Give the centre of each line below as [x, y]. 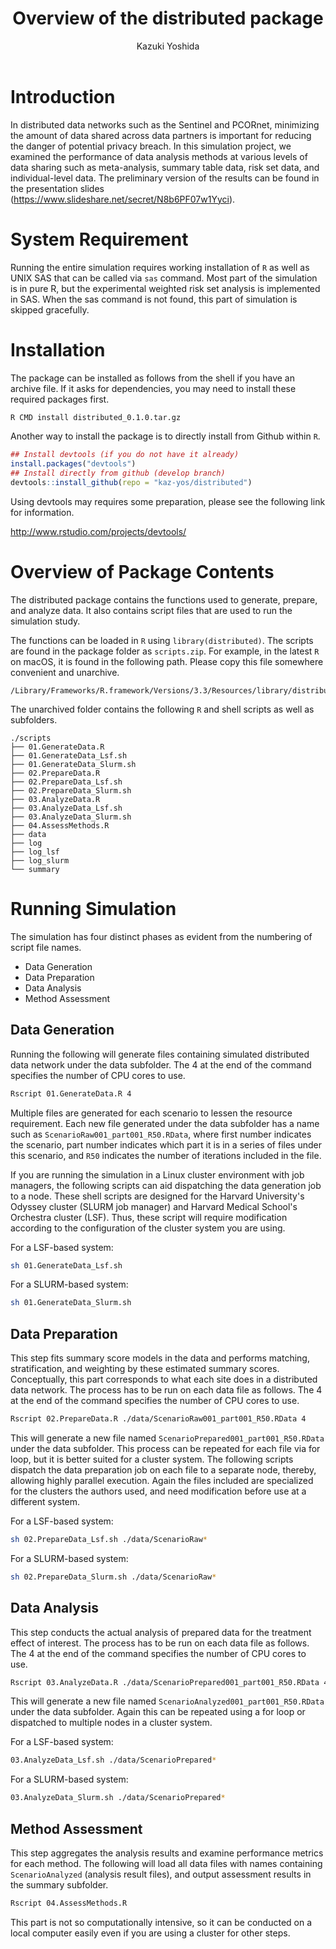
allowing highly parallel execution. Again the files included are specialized [162, 1480]
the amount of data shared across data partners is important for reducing [161, 135]
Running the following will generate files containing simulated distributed [160, 1054]
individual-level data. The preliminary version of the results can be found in [165, 178]
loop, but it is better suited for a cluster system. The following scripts [152, 1459]
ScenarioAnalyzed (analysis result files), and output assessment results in [161, 1874]
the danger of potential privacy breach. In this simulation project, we [151, 146]
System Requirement [99, 239]
